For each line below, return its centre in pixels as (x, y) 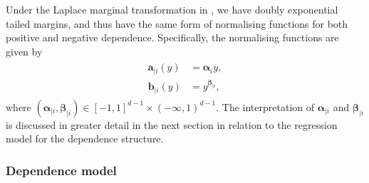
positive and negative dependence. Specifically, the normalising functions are (172, 37)
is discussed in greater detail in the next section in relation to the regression (172, 124)
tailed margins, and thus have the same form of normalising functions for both (177, 23)
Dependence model (61, 170)
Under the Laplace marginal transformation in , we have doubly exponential (172, 9)
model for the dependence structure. (85, 138)
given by (24, 51)
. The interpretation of (265, 106)
